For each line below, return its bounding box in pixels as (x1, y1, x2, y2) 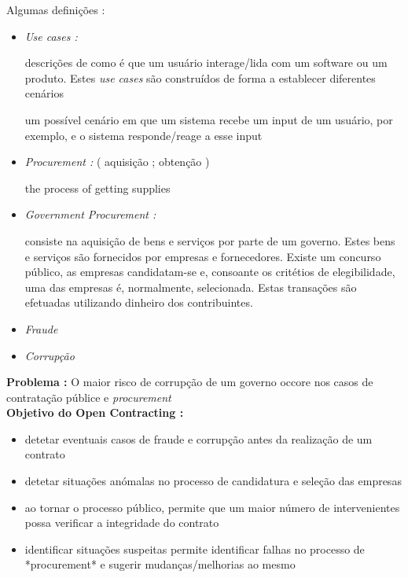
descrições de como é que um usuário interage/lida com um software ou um (24, 54, 388, 71)
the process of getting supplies (24, 179, 171, 196)
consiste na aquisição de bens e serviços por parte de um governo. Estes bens (24, 232, 395, 249)
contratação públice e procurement (6, 388, 171, 405)
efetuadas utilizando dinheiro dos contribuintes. (24, 294, 253, 311)
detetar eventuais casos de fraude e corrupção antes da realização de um (24, 430, 373, 447)
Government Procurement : (24, 206, 156, 223)
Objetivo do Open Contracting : (6, 404, 184, 421)
